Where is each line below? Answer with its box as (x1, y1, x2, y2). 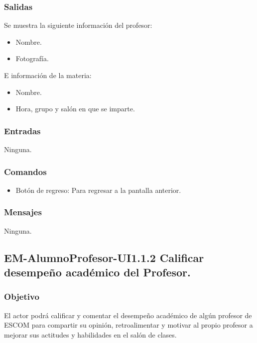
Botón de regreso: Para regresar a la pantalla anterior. (15, 184, 181, 195)
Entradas (4, 124, 41, 137)
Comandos (4, 165, 47, 177)
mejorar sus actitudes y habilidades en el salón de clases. (4, 329, 177, 340)
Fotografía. (15, 53, 49, 64)
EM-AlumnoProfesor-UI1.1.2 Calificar (4, 250, 204, 265)
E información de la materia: (4, 70, 92, 80)
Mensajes (4, 206, 42, 218)
